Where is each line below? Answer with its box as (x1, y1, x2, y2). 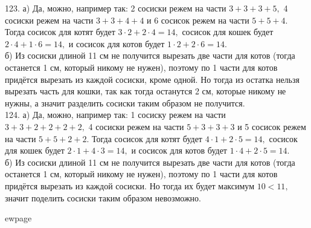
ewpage (5, 212, 32, 224)
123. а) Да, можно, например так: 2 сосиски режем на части (5, 2, 226, 14)
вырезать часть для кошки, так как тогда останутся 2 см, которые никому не (5, 85, 286, 97)
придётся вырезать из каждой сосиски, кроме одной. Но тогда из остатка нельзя (5, 73, 300, 85)
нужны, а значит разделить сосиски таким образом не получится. (5, 96, 245, 109)
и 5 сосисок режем (237, 120, 306, 132)
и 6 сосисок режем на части (147, 13, 249, 26)
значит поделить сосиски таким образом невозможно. (5, 191, 201, 204)
